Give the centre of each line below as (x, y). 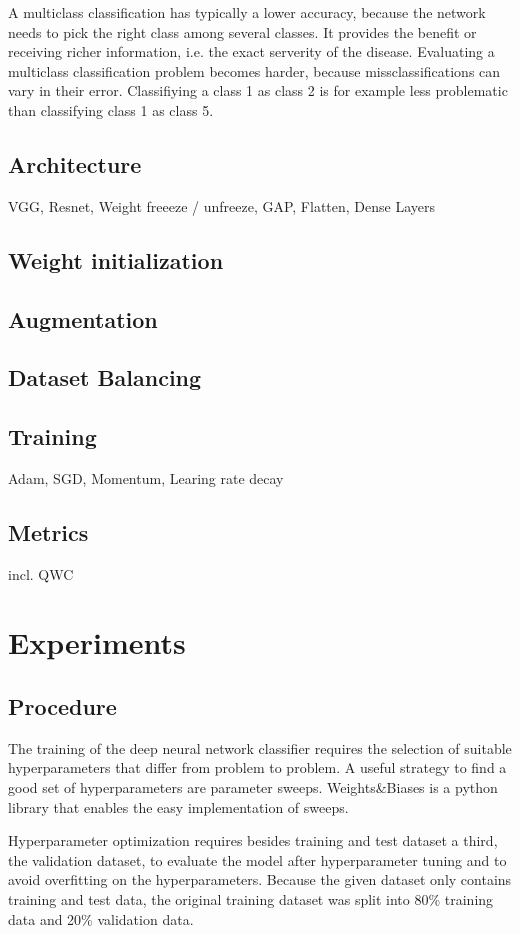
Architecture (75, 163)
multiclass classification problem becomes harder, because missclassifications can (254, 70)
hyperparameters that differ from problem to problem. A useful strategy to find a (257, 767)
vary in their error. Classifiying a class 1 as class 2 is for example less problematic (258, 90)
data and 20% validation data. (101, 918)
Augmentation (83, 318)
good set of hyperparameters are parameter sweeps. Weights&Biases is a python (253, 787)
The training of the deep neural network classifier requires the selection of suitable (260, 747)
